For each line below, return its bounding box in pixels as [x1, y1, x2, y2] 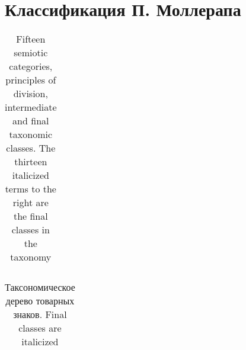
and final [12, 114, 49, 128]
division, [13, 86, 48, 101]
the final [13, 209, 48, 223]
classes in [11, 223, 50, 237]
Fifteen [16, 32, 46, 46]
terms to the [5, 182, 56, 196]
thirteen [14, 155, 47, 169]
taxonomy [10, 250, 52, 264]
